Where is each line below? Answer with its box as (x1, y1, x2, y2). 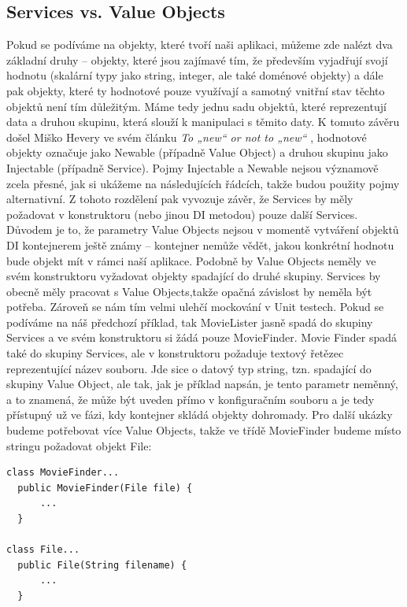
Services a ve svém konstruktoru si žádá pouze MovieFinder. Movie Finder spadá (6, 329, 398, 346)
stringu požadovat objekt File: (6, 437, 152, 453)
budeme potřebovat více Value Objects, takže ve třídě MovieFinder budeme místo (6, 422, 401, 439)
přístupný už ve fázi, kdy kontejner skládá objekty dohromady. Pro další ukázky (6, 406, 393, 423)
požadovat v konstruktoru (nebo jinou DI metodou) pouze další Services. (6, 205, 358, 222)
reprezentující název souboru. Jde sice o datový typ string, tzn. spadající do (6, 360, 372, 376)
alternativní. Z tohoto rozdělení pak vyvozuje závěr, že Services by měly (6, 191, 353, 207)
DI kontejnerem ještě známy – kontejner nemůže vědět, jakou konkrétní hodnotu (6, 236, 394, 253)
